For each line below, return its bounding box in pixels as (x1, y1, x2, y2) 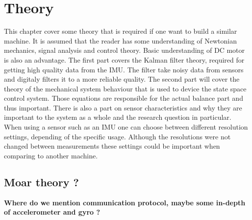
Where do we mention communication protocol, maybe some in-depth (4, 197, 246, 207)
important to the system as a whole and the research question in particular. (4, 112, 231, 122)
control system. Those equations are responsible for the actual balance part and (4, 93, 243, 103)
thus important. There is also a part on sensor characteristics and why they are (4, 102, 242, 112)
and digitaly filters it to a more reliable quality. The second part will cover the (4, 74, 240, 84)
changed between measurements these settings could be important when (4, 141, 220, 151)
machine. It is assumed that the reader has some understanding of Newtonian (4, 35, 237, 45)
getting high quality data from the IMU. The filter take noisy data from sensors (4, 64, 244, 74)
